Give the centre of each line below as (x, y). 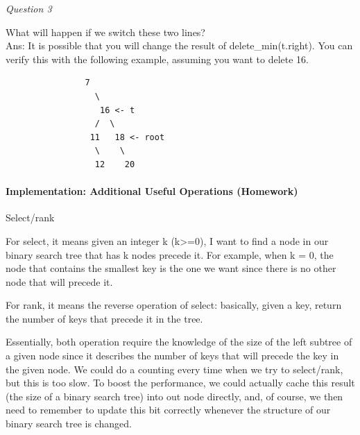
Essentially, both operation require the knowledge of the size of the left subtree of (179, 342)
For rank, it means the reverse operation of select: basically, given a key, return (174, 305)
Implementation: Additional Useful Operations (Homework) (152, 191)
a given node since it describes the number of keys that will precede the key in (172, 356)
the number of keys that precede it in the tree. (104, 318)
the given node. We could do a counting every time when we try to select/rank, (174, 369)
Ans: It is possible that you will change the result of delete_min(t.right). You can (179, 45)
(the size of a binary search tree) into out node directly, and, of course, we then (174, 396)
